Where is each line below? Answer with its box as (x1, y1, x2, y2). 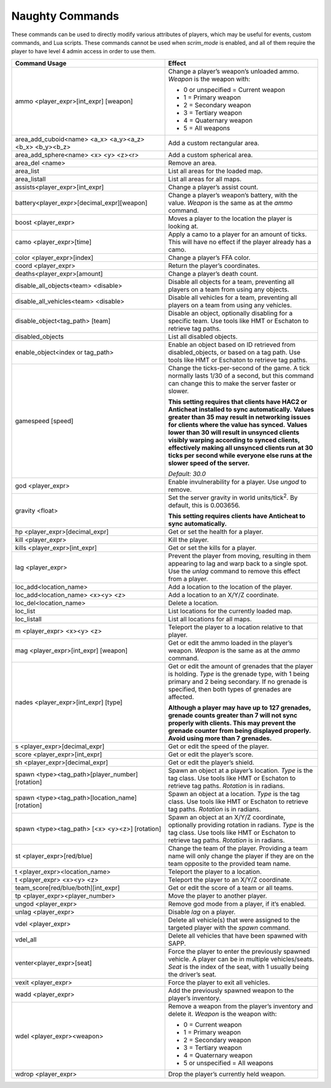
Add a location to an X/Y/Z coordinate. (168, 591, 279, 599)
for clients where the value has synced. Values (168, 420, 308, 429)
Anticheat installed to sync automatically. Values (168, 405, 314, 413)
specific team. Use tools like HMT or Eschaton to (168, 316, 309, 325)
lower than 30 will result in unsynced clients (168, 428, 300, 437)
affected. (168, 693, 194, 702)
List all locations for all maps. (168, 615, 253, 624)
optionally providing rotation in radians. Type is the (168, 821, 314, 829)
